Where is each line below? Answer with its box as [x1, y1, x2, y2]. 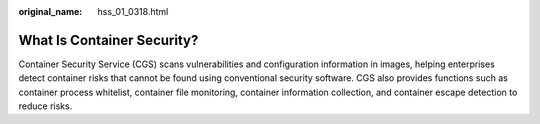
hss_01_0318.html [97, 6, 169, 17]
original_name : [18, 6, 83, 17]
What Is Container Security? [18, 31, 199, 49]
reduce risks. [18, 100, 73, 112]
